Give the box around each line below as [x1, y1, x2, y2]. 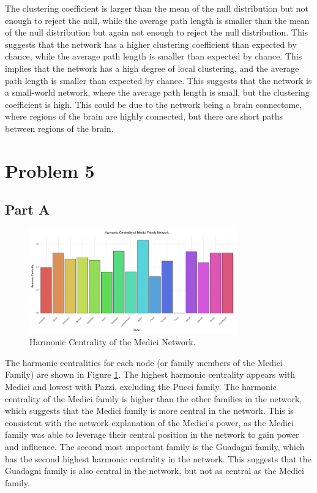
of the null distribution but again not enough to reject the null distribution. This [5, 26, 308, 39]
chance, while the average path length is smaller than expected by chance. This [5, 50, 302, 63]
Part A [5, 200, 50, 219]
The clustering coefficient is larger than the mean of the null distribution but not [5, 2, 308, 14]
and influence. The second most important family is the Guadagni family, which [5, 440, 305, 453]
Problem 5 [5, 158, 95, 183]
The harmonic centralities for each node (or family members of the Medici [5, 356, 283, 369]
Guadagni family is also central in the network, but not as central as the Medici [5, 464, 304, 477]
